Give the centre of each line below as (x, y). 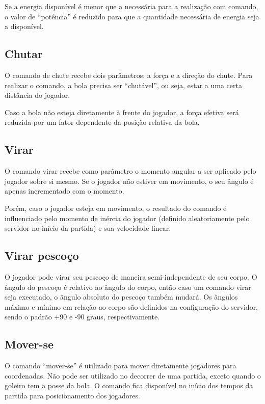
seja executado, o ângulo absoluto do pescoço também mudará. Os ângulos (121, 297)
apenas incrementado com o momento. (64, 191)
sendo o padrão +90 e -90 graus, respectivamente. (82, 317)
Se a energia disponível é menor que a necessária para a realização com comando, (131, 6)
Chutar (24, 54)
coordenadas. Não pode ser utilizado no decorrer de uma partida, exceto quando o (133, 375)
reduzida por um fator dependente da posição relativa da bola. (102, 122)
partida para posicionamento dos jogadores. (72, 395)
